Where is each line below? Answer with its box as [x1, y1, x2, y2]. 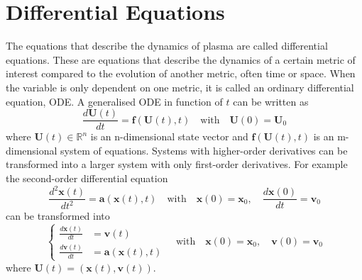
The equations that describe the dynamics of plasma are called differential [6, 38, 328, 53]
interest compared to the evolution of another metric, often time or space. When [6, 66, 356, 81]
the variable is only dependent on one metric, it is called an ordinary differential [6, 79, 354, 94]
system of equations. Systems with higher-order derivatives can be [60, 142, 348, 157]
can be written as [233, 94, 309, 108]
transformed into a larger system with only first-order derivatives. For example [6, 157, 348, 172]
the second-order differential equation [6, 170, 168, 185]
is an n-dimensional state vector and [90, 129, 248, 144]
